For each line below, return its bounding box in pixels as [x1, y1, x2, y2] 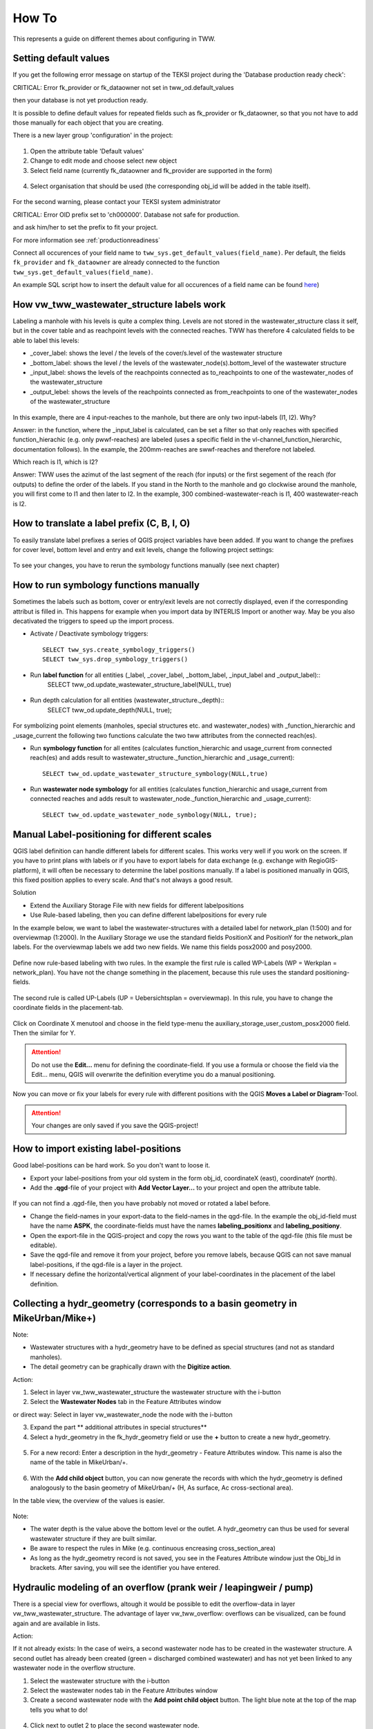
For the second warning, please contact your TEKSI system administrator [12, 198, 221, 206]
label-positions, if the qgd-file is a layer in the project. [30, 1260, 183, 1268]
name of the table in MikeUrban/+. [30, 1458, 128, 1466]
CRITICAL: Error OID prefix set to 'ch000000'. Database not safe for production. [12, 210, 240, 219]
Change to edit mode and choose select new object [30, 156, 178, 165]
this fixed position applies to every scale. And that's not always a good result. [12, 876, 233, 884]
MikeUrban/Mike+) [12, 1312, 97, 1324]
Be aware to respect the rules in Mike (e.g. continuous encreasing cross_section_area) [30, 1544, 276, 1553]
